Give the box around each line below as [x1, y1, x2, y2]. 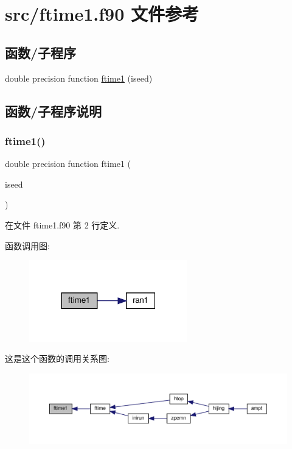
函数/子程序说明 [5, 101, 102, 120]
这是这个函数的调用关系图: [5, 352, 109, 365]
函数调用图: [5, 239, 50, 252]
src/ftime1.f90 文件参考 [5, 1, 200, 26]
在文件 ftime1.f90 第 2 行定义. [5, 218, 120, 231]
